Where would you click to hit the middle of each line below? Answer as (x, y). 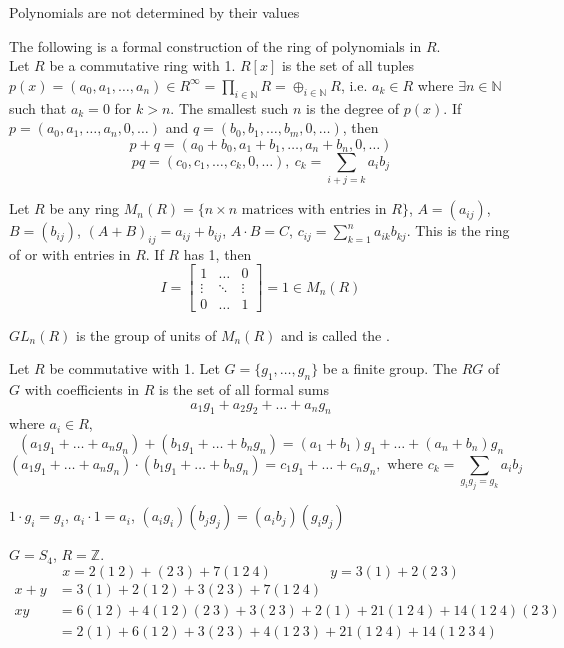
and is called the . (335, 334)
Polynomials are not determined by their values (154, 12)
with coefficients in (82, 388)
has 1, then (217, 253)
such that (38, 107)
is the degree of (353, 107)
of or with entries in (70, 253)
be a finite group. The (390, 368)
